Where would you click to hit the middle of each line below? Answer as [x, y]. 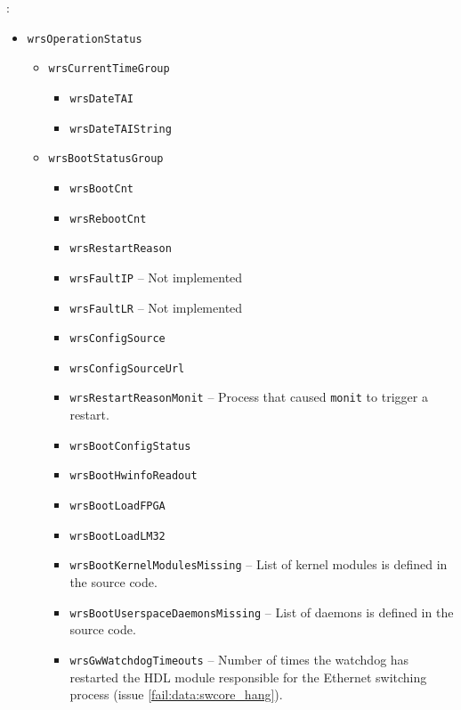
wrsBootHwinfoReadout [133, 476]
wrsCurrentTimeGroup [109, 69]
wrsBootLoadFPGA [117, 506]
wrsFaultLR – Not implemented [156, 307]
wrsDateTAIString [121, 129]
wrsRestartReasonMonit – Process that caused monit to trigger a [249, 397]
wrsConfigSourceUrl [127, 368]
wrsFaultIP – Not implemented [156, 277]
